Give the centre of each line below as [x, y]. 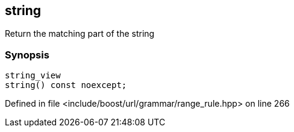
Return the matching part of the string [80, 34]
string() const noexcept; [66, 85]
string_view [33, 76]
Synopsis [27, 55]
